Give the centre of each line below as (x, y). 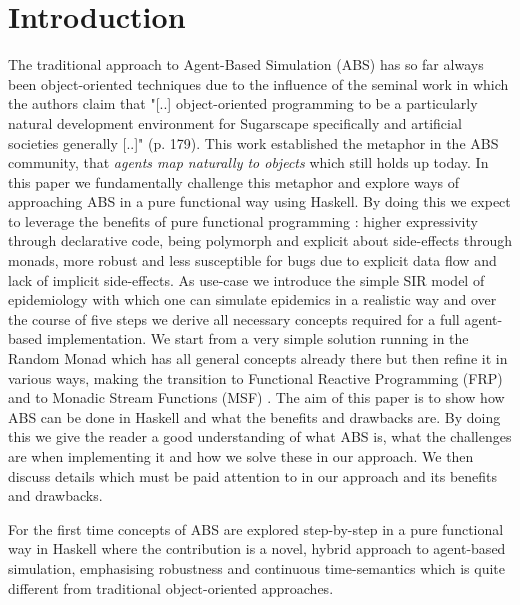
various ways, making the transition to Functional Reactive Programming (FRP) (255, 377)
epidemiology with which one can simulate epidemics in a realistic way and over (252, 299)
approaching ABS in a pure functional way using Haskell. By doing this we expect (259, 201)
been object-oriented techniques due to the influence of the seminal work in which (258, 83)
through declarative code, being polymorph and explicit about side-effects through (260, 240)
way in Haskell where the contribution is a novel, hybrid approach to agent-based (257, 548)
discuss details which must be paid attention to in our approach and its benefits (253, 475)
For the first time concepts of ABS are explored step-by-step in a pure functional (256, 528)
